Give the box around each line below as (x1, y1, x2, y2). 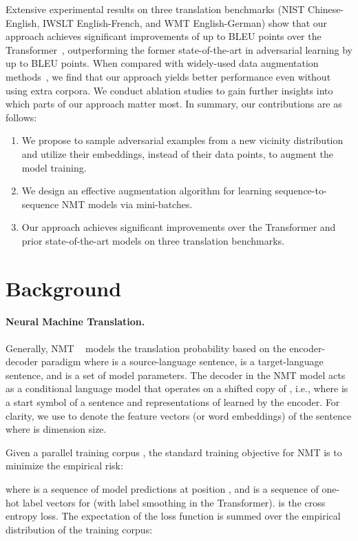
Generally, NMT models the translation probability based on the (6, 340, 286, 355)
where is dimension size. (6, 422, 107, 436)
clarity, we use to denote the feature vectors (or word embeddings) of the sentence (6, 408, 352, 422)
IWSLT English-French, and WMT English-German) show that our (42, 15, 328, 30)
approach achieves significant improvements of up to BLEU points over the (6, 29, 322, 43)
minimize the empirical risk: (6, 458, 123, 473)
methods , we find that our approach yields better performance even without (6, 69, 331, 83)
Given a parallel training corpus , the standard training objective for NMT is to (6, 445, 342, 459)
